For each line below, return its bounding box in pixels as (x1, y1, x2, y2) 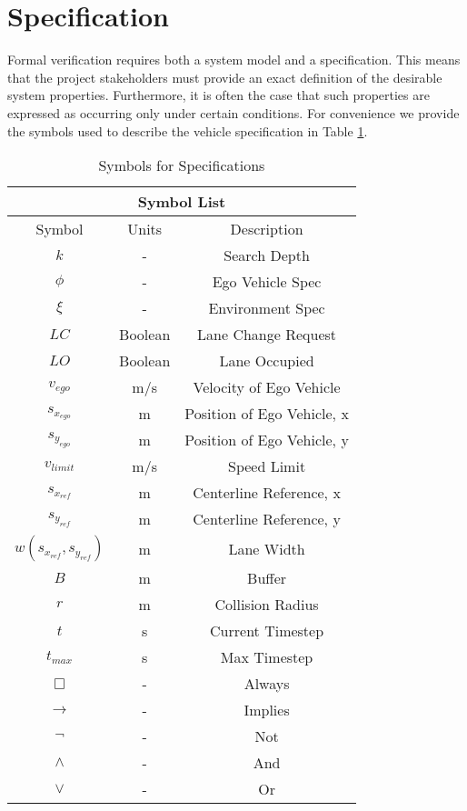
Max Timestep (220, 646, 313, 668)
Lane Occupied (219, 350, 314, 372)
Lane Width (228, 537, 305, 559)
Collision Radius (214, 594, 319, 616)
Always (243, 673, 290, 695)
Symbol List (137, 191, 226, 213)
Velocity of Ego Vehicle (193, 376, 341, 398)
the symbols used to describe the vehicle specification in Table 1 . (7, 121, 368, 140)
